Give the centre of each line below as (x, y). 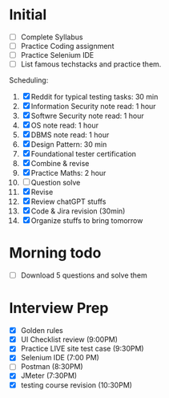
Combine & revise (60, 164)
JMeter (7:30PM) (49, 376)
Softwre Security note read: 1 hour (87, 116)
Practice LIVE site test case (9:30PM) (82, 349)
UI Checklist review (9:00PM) (69, 339)
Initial (28, 15)
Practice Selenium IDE (57, 55)
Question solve (56, 183)
